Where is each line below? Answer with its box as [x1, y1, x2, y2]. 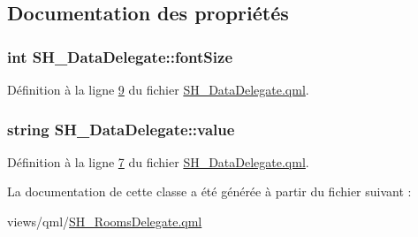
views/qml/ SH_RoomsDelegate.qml [7, 212, 202, 230]
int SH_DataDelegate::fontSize [7, 45, 233, 67]
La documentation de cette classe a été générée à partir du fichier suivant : [7, 182, 412, 201]
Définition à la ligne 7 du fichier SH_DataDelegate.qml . [7, 152, 309, 171]
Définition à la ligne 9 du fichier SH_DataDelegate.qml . [7, 80, 309, 98]
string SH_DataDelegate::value [7, 118, 235, 140]
